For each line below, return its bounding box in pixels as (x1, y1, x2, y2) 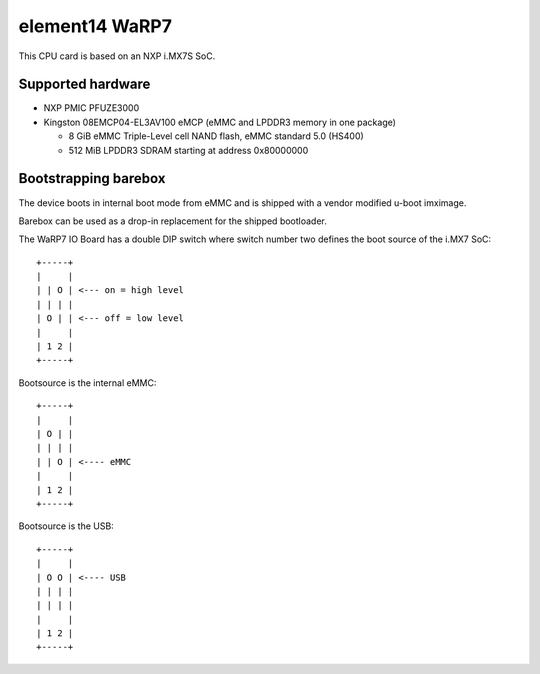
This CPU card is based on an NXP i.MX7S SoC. (18, 50, 216, 62)
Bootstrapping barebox (18, 170, 166, 187)
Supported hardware (18, 76, 151, 93)
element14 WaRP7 (18, 15, 173, 37)
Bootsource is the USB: (18, 520, 114, 532)
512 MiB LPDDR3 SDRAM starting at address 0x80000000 (68, 144, 309, 156)
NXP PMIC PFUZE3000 (43, 102, 140, 114)
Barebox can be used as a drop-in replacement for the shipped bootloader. (18, 215, 327, 227)
